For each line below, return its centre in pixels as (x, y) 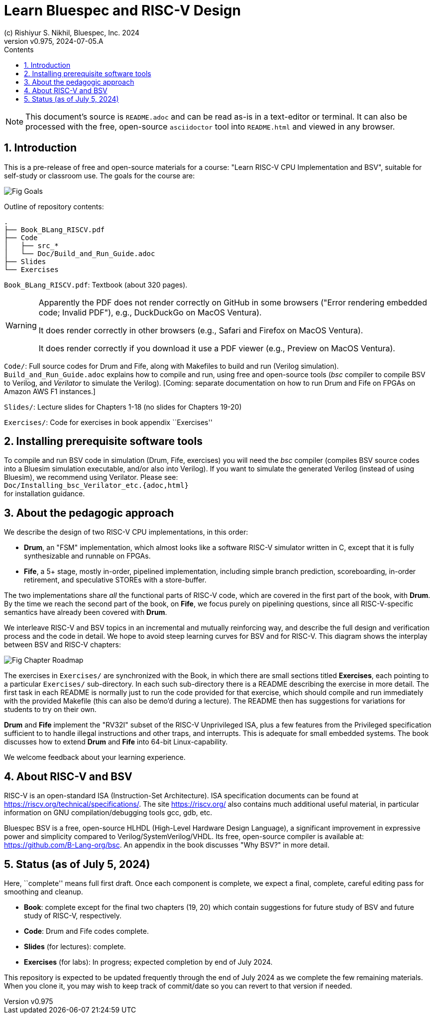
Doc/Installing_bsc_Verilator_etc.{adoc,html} (96, 486)
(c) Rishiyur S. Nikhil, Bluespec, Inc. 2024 (72, 32)
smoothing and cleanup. (44, 891)
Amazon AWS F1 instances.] (50, 391)
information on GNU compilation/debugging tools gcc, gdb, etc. (108, 813)
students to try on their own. (50, 710)
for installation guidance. (45, 494)
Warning (21, 325)
